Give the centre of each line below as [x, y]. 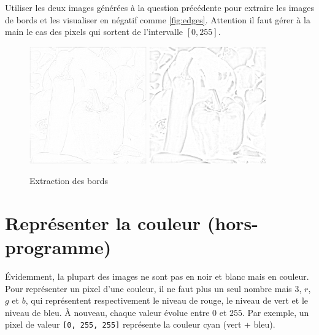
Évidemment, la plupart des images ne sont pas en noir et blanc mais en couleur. [157, 276]
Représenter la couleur [103, 222]
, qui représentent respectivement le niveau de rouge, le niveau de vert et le [167, 300]
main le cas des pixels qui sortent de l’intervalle [94, 32]
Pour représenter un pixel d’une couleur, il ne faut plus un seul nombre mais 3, [153, 288]
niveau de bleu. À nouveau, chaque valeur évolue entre [107, 312]
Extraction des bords [69, 181]
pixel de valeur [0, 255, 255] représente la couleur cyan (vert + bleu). [140, 324]
